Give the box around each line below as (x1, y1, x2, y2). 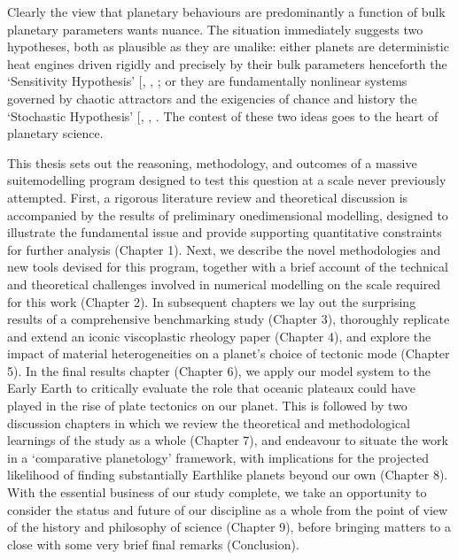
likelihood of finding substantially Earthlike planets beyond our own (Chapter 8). (7, 465, 448, 484)
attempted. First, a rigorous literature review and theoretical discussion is (7, 188, 408, 206)
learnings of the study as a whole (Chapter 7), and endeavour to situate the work (7, 431, 448, 449)
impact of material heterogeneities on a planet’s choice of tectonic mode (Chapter (7, 344, 450, 363)
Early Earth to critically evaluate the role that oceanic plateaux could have (7, 379, 416, 397)
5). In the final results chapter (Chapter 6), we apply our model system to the (7, 361, 431, 380)
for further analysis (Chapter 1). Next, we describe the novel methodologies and (7, 240, 441, 258)
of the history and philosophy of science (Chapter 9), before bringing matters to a (7, 518, 452, 536)
